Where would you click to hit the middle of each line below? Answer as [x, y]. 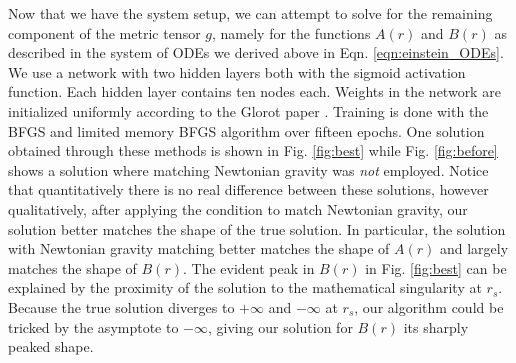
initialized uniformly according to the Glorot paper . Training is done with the [248, 110]
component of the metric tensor [104, 32]
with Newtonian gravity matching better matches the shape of [199, 248]
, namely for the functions [291, 32]
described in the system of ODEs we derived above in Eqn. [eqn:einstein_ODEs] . [256, 52]
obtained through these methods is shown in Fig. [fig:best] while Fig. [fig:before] [253, 150]
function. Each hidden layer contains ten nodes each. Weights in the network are [254, 91]
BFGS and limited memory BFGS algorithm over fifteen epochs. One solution [246, 130]
